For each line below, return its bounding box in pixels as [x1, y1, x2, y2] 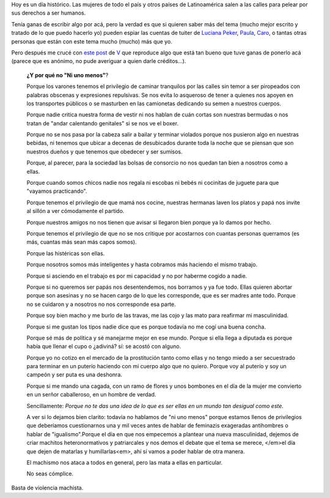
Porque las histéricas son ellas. [26, 250, 105, 257]
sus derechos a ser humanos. [11, 9, 86, 17]
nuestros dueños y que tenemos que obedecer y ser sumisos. [26, 147, 183, 155]
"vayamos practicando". [26, 187, 87, 195]
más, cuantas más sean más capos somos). [26, 239, 137, 246]
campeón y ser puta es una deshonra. [26, 371, 122, 379]
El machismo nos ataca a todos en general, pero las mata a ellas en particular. [26, 459, 223, 466]
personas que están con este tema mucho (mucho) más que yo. [11, 37, 172, 45]
